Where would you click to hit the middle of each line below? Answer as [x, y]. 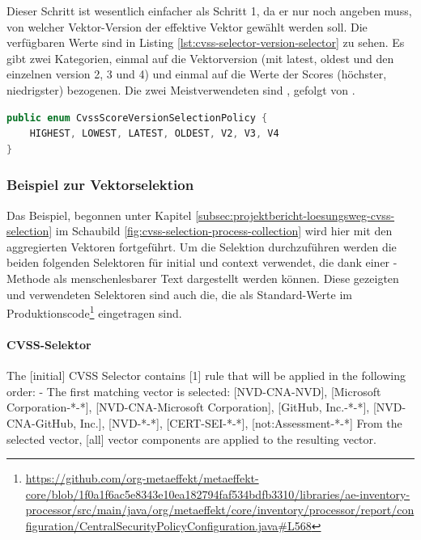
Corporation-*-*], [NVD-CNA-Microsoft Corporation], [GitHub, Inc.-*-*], [188, 407]
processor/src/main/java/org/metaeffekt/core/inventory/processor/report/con [220, 510]
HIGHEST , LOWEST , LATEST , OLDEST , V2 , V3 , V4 [154, 134]
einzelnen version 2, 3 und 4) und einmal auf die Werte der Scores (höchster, [197, 74]
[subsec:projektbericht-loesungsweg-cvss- [295, 215]
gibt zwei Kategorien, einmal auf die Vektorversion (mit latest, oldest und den [200, 58]
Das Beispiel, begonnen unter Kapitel [99, 215]
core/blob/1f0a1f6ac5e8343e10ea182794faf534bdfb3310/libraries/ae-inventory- [218, 494]
